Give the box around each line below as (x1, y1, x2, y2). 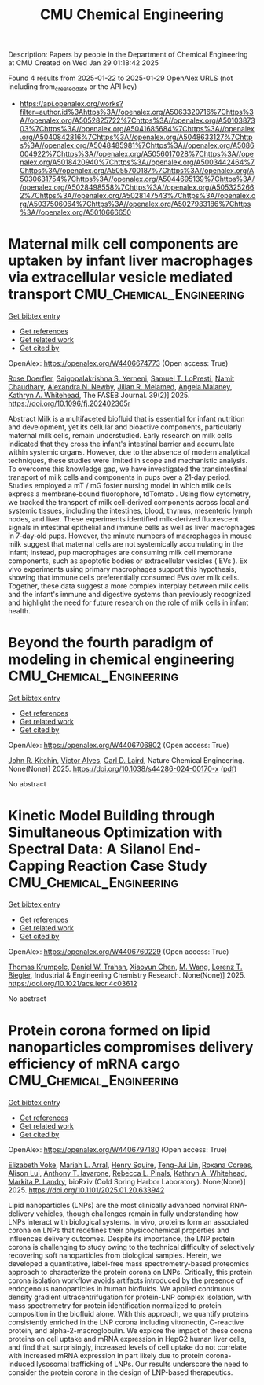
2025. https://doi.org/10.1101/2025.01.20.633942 (8, 1185, 165, 1195)
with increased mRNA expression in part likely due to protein (8, 1350, 204, 1360)
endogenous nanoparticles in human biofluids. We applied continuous (8, 1284, 235, 1293)
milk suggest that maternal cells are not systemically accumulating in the (8, 539, 244, 548)
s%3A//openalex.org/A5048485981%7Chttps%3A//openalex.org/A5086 (19, 140, 255, 150)
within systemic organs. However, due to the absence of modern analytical (8, 447, 250, 457)
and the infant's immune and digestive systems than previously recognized (8, 589, 251, 599)
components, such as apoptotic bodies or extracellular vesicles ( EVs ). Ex (8, 556, 247, 565)
